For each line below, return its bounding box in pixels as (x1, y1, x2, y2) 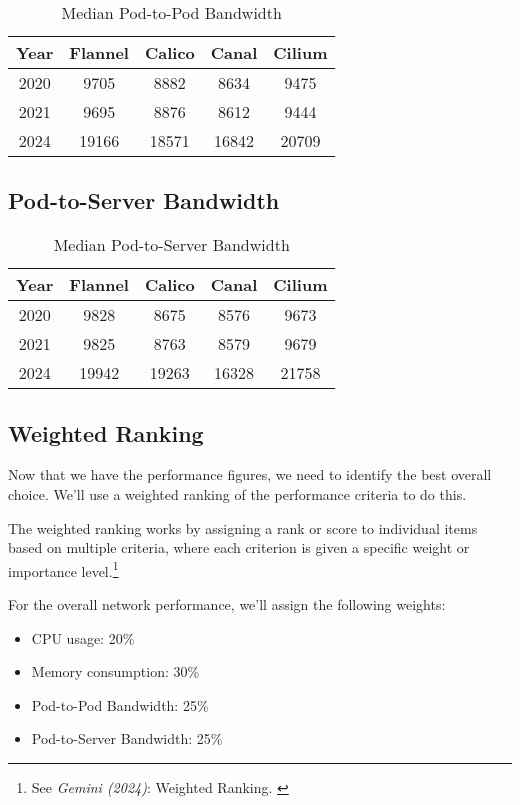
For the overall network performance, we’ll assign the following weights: (8, 594, 446, 615)
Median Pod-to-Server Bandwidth (53, 233, 290, 257)
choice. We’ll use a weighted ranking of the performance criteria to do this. (8, 484, 467, 504)
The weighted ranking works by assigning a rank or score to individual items (8, 517, 478, 538)
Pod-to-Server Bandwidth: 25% (31, 728, 223, 749)
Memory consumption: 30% (31, 661, 200, 682)
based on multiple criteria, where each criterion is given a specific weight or (8, 537, 470, 558)
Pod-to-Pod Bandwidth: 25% (31, 694, 209, 715)
